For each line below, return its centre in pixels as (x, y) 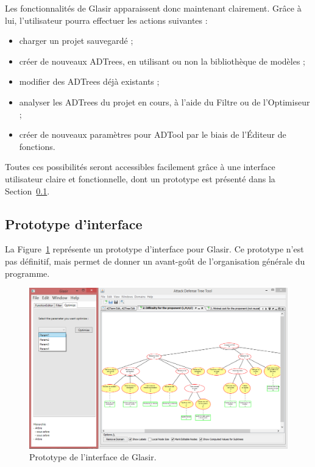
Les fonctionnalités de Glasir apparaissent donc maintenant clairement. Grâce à (153, 8)
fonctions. (37, 146)
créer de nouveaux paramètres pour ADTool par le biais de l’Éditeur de (153, 134)
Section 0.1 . (27, 191)
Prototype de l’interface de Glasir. (93, 457)
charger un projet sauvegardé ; (76, 41)
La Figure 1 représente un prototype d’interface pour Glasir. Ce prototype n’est (154, 249)
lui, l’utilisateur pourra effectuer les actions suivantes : (106, 20)
